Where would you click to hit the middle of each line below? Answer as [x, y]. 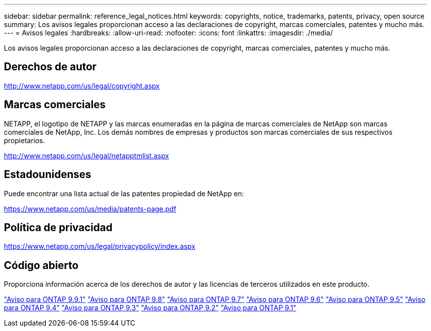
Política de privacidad [58, 227]
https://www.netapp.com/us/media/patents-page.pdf [90, 209]
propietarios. [25, 140]
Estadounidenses [48, 175]
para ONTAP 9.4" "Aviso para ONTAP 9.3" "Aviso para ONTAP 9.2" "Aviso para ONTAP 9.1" [150, 308]
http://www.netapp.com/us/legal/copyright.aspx [82, 86]
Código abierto [41, 265]
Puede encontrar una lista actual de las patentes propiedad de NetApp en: [124, 193]
